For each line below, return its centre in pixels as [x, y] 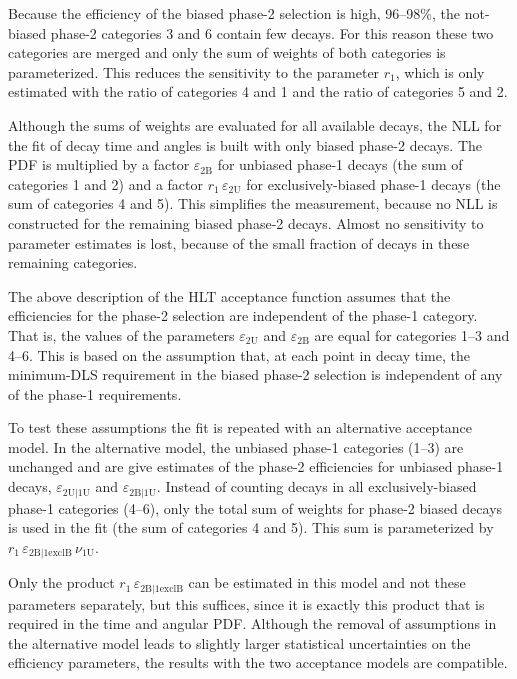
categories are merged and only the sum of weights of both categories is [227, 52]
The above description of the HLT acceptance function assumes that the [229, 295]
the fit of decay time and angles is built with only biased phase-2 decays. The [245, 144]
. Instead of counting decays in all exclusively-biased [316, 486]
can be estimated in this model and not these [327, 582]
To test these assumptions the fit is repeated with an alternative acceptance [240, 427]
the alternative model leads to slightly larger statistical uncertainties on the [239, 642]
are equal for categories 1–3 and [412, 334]
